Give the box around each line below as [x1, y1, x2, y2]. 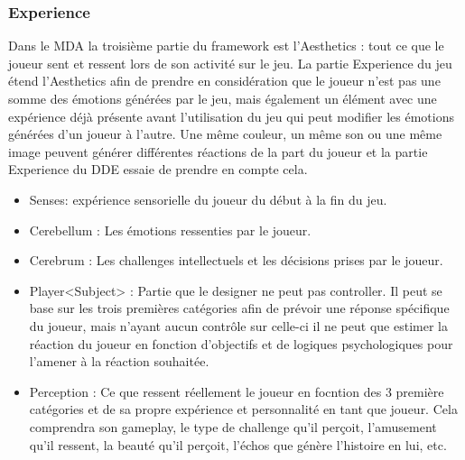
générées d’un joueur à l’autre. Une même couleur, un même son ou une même [8, 124, 442, 143]
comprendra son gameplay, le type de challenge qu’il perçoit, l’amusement [29, 417, 437, 436]
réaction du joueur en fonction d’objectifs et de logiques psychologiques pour [29, 334, 453, 353]
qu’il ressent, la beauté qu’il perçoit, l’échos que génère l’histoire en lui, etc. [29, 435, 447, 454]
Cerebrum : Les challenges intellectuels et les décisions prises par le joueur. [29, 251, 443, 270]
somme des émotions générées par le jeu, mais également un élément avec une [8, 89, 437, 107]
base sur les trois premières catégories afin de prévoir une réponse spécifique [29, 299, 450, 317]
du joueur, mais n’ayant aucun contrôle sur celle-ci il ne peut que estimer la [29, 316, 448, 335]
